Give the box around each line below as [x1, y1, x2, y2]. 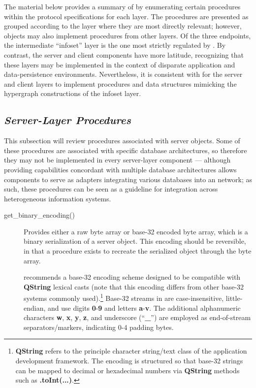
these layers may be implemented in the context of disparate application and [4, 59, 235, 69]
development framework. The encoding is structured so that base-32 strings [15, 356, 243, 366]
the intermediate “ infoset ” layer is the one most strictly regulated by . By [4, 40, 226, 50]
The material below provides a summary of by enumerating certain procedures [4, 1, 241, 11]
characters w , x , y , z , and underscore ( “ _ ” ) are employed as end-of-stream [24, 312, 251, 323]
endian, [24, 302, 46, 313]
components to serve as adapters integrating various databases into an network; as [4, 174, 252, 184]
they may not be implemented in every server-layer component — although [4, 155, 231, 165]
